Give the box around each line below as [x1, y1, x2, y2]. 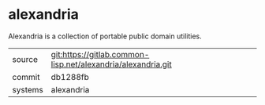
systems [12, 84, 43, 95]
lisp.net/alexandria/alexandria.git [50, 59, 172, 70]
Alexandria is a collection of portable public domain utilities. [8, 31, 203, 41]
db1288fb [50, 71, 89, 82]
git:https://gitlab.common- [50, 49, 150, 60]
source [12, 53, 38, 64]
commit [12, 71, 40, 82]
